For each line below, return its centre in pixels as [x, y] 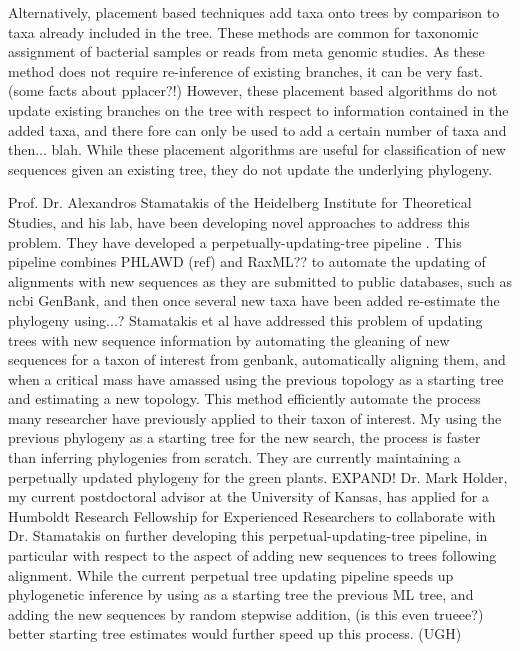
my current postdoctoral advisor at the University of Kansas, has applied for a [248, 496]
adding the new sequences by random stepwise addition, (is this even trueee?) [246, 613]
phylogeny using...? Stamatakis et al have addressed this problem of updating [245, 319]
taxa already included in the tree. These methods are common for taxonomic [243, 31]
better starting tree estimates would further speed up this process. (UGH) [235, 633]
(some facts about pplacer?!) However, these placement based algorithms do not [253, 90]
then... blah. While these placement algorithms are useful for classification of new [257, 149]
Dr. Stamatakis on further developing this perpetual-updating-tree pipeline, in [248, 535]
